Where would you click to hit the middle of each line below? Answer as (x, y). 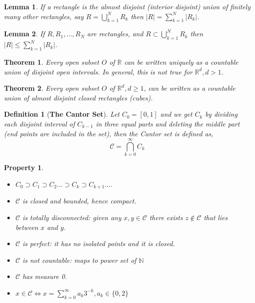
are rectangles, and (115, 34)
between (27, 227)
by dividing (221, 114)
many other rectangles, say (44, 16)
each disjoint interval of (39, 123)
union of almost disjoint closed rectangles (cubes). (78, 97)
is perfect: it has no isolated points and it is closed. (99, 243)
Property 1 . (24, 167)
